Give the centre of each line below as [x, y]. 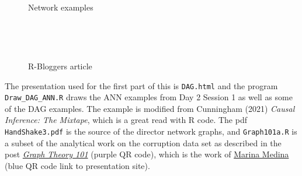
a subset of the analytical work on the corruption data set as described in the [143, 142]
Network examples [61, 7]
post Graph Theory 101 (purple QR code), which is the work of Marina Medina [147, 154]
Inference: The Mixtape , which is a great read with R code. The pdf [126, 120]
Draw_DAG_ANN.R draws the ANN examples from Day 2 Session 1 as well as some [149, 97]
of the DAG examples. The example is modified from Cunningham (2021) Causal [150, 108]
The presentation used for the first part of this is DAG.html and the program [141, 85]
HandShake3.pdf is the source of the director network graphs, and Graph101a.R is [151, 131]
